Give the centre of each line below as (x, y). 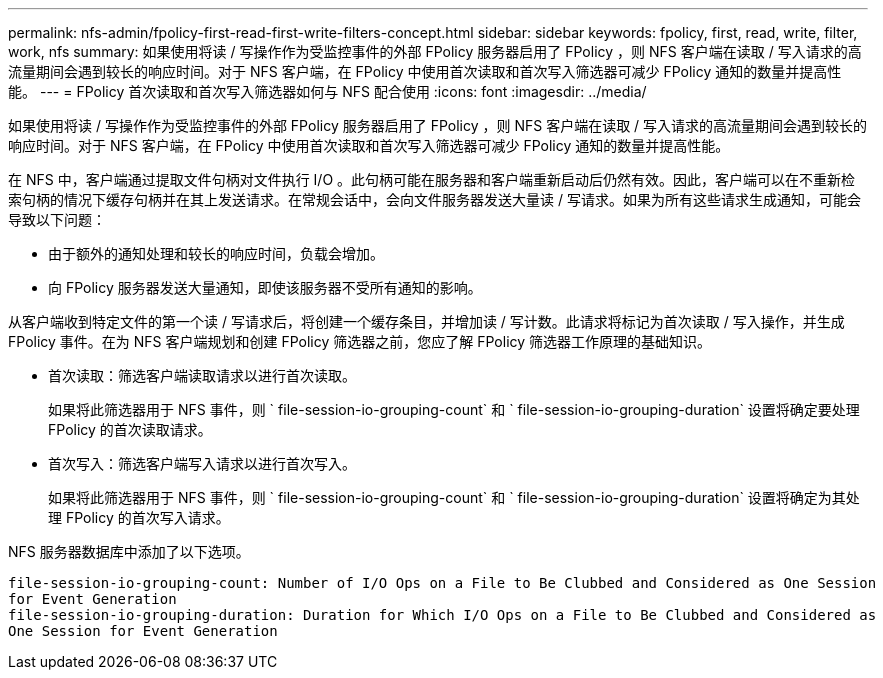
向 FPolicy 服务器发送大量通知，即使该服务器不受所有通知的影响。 (265, 287)
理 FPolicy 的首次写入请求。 (139, 517)
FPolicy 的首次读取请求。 (130, 429)
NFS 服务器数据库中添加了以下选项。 (129, 551)
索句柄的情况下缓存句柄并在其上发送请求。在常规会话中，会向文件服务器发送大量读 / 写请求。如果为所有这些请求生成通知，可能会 (434, 199)
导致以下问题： (57, 219)
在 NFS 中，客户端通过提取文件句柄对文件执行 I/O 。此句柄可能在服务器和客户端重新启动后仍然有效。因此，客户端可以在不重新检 (432, 179)
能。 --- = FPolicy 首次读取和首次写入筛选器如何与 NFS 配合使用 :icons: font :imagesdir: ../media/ (327, 91)
